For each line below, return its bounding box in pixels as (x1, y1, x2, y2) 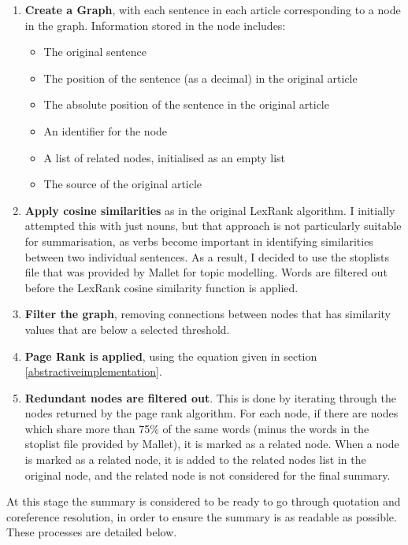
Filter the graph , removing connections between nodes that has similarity (24, 306, 391, 322)
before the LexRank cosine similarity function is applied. (24, 279, 299, 295)
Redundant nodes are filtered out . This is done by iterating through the (24, 389, 396, 406)
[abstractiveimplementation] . (24, 363, 162, 380)
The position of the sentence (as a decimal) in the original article (43, 69, 358, 86)
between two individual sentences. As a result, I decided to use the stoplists (24, 248, 390, 265)
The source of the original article (43, 176, 202, 192)
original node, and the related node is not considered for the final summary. (24, 466, 391, 483)
